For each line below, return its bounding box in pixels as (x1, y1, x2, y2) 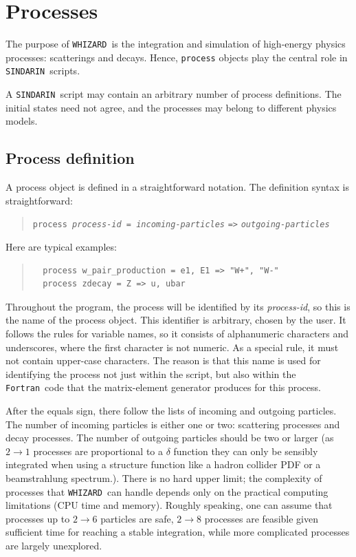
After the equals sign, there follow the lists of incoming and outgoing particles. (5, 403, 337, 417)
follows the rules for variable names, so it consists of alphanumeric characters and (5, 326, 348, 340)
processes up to (5, 511, 70, 525)
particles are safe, (100, 511, 174, 525)
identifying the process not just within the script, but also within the (5, 366, 296, 381)
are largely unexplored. (5, 538, 102, 552)
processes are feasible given (204, 511, 318, 525)
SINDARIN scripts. (5, 63, 80, 78)
